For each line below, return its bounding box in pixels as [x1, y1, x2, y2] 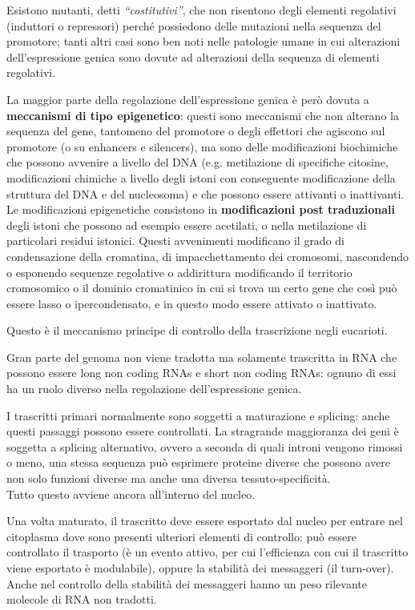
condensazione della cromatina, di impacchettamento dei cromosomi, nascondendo [6, 247, 409, 264]
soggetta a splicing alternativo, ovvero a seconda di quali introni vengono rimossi [6, 438, 403, 455]
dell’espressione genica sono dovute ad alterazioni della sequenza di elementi [6, 48, 380, 65]
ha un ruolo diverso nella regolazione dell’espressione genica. [6, 380, 302, 397]
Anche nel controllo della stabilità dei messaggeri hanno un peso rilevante [6, 575, 367, 592]
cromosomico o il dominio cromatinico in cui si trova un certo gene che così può [6, 279, 397, 296]
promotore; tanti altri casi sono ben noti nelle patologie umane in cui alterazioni [6, 33, 401, 50]
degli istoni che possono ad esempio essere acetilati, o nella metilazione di [6, 216, 367, 233]
